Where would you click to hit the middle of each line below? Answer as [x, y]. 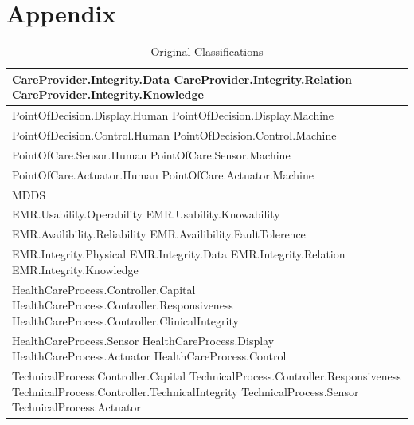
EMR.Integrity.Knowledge [75, 269]
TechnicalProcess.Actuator [76, 407]
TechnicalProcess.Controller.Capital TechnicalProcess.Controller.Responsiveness [207, 375]
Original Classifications [207, 51]
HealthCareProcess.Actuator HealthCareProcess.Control [149, 356]
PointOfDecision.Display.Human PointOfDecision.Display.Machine [173, 115]
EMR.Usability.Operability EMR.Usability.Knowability [146, 214]
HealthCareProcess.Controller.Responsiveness [123, 305]
